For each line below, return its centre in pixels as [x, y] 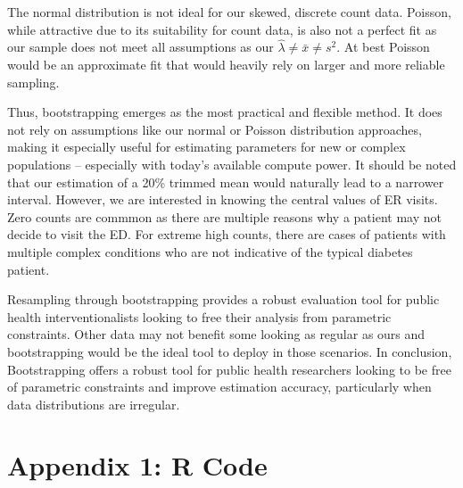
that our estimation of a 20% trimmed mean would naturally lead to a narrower [226, 182]
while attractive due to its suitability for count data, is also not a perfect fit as [222, 29]
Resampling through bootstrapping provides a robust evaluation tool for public [223, 299]
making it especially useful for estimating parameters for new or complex [207, 147]
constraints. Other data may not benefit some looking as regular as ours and [216, 334]
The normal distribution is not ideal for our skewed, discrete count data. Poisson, [229, 12]
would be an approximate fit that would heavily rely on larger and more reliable [226, 64]
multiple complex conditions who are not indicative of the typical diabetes [210, 251]
